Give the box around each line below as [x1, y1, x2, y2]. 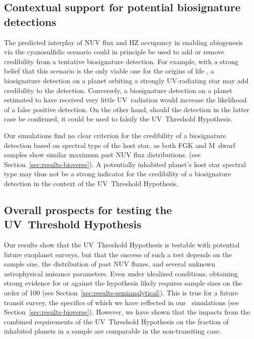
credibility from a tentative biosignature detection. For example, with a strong [4, 56, 239, 66]
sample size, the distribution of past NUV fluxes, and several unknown [4, 259, 215, 269]
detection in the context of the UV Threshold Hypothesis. [4, 178, 179, 188]
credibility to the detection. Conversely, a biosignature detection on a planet [4, 85, 232, 95]
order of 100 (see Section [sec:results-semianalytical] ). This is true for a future [4, 288, 238, 298]
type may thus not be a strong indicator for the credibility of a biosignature [4, 169, 231, 179]
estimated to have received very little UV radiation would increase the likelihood [4, 95, 247, 105]
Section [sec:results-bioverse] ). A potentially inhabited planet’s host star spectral [4, 159, 246, 169]
